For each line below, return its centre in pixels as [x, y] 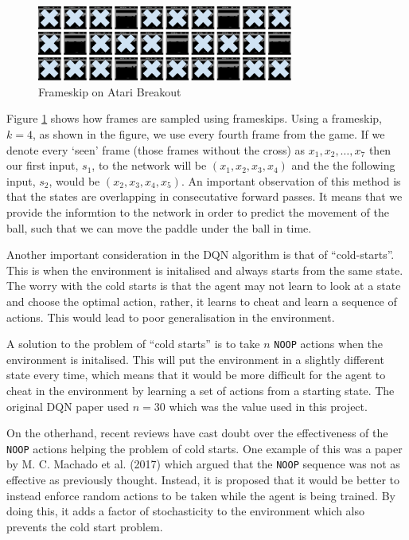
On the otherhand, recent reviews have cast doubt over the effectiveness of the [197, 433]
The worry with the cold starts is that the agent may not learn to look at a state [204, 286]
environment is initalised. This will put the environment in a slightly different [195, 359]
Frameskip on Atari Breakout [110, 91]
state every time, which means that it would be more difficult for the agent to [196, 375]
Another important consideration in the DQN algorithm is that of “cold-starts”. [201, 254]
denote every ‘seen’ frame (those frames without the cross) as [156, 149]
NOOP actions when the [329, 344]
